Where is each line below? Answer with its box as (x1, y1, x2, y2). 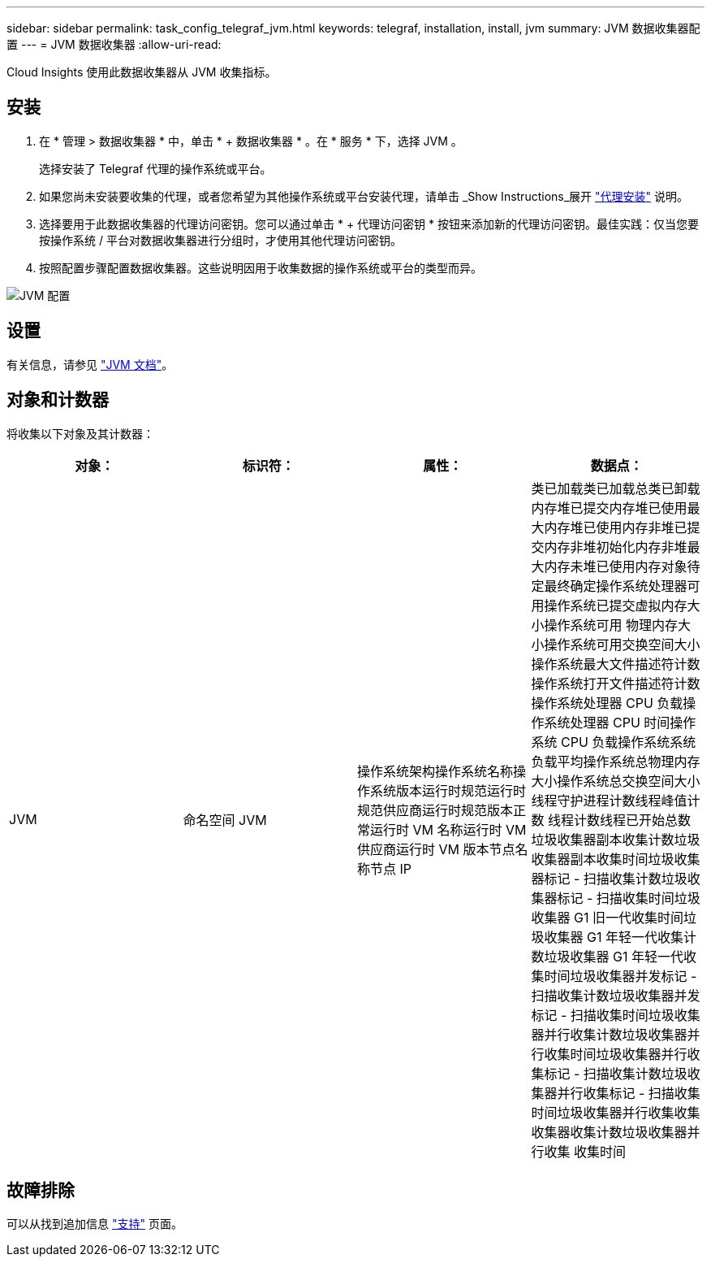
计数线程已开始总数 (574, 811, 692, 828)
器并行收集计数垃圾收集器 (531, 1026, 687, 1043)
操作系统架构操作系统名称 (357, 762, 514, 779)
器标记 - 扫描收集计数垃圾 (531, 870, 687, 887)
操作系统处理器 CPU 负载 (531, 694, 683, 711)
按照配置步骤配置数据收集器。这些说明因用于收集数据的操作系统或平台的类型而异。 (39, 260, 482, 275)
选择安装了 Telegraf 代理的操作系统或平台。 (39, 161, 272, 176)
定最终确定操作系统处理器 (531, 577, 687, 594)
